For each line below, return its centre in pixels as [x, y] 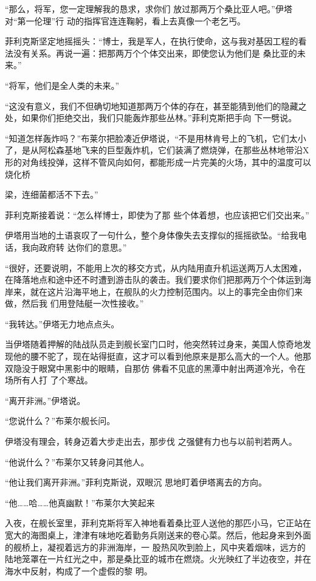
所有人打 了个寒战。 [53, 380]
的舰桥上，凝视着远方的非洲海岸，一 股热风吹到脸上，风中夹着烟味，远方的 [155, 547]
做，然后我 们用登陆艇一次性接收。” [74, 303]
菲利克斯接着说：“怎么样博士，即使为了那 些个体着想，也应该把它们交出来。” [157, 214]
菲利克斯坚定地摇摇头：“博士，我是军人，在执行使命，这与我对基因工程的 [152, 41]
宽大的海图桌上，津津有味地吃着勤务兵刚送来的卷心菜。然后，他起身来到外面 [158, 535]
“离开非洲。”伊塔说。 [45, 400]
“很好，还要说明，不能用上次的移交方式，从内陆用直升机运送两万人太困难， [156, 267]
